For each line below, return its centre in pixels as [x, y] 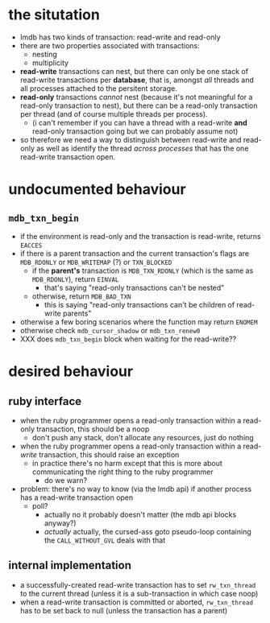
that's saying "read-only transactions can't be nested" [134, 287]
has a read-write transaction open [77, 497]
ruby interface [45, 401]
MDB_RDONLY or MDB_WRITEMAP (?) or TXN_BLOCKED [96, 262]
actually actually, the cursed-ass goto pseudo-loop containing [147, 531]
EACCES [31, 245]
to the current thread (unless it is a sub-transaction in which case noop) [139, 593]
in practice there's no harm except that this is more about [127, 463]
